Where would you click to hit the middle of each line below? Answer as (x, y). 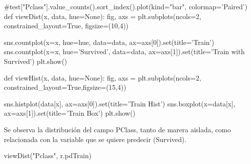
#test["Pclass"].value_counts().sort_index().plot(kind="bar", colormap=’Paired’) (126, 6)
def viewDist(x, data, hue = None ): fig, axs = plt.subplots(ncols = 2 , (103, 16)
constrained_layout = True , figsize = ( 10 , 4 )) (66, 26)
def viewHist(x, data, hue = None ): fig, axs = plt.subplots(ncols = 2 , (103, 77)
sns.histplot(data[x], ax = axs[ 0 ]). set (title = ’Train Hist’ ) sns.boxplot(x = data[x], (120, 103)
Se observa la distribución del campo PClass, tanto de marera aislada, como (117, 129)
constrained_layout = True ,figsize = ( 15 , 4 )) (65, 87)
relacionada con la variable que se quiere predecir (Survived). (95, 139)
